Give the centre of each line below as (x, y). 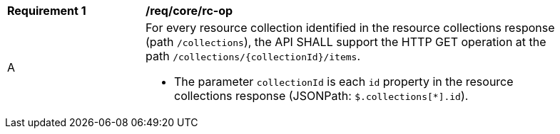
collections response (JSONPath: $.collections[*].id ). (321, 96)
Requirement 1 (47, 11)
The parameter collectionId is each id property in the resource (344, 82)
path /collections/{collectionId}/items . (253, 56)
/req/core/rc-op (189, 11)
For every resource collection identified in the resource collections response (350, 28)
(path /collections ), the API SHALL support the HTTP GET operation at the (346, 42)
